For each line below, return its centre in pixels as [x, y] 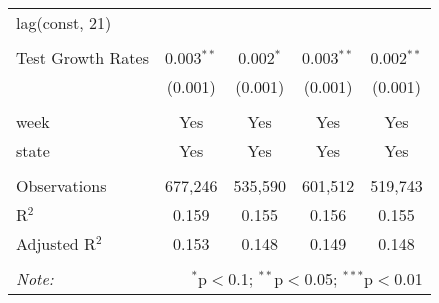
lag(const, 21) [64, 22]
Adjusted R [56, 243]
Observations [61, 185]
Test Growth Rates [82, 57]
